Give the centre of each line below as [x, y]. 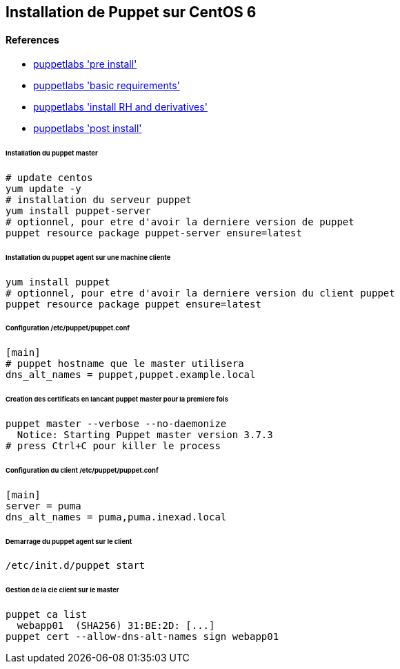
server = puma [43, 506]
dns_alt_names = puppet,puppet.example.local [131, 375]
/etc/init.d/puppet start [76, 566]
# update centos [49, 177]
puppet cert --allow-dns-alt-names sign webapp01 [142, 637]
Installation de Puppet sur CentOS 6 [131, 12]
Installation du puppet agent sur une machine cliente [88, 257]
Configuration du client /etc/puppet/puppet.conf [82, 470]
